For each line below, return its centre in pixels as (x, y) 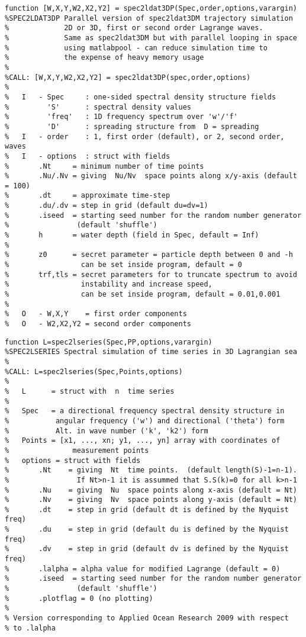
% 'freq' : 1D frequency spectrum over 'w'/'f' (121, 117)
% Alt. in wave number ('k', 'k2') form (107, 431)
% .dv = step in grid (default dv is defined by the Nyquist (147, 549)
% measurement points (77, 450)
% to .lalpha (30, 628)
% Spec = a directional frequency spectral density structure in (145, 411)
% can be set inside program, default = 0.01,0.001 (143, 295)
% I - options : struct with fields (88, 156)
